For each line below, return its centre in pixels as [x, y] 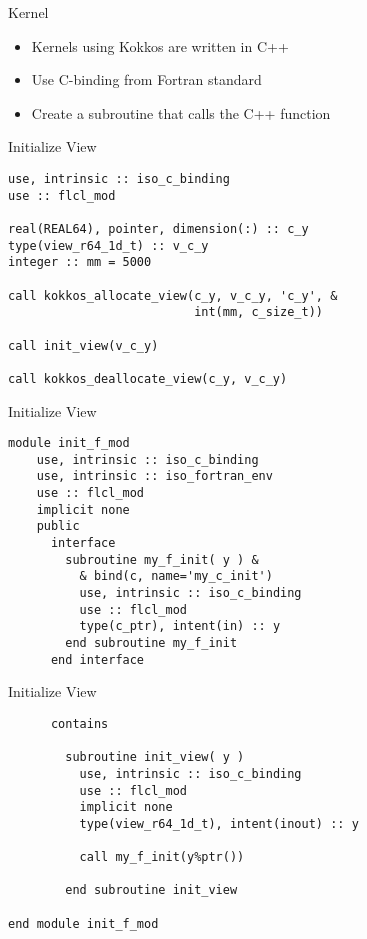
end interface [97, 659]
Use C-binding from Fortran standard [146, 79]
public [58, 526]
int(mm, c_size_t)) [258, 312]
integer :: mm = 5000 [80, 262]
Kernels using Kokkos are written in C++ [160, 45]
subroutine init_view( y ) [155, 757]
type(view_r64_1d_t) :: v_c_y [108, 245]
